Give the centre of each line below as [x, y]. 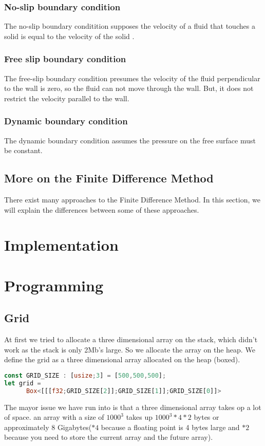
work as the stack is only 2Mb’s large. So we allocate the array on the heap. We [130, 349]
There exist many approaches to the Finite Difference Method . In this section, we [132, 200]
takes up [139, 417]
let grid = [23, 383]
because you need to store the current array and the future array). [109, 437]
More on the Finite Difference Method [109, 178]
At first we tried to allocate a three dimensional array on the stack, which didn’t [131, 339]
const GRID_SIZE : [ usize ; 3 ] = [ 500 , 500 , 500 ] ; [85, 375]
